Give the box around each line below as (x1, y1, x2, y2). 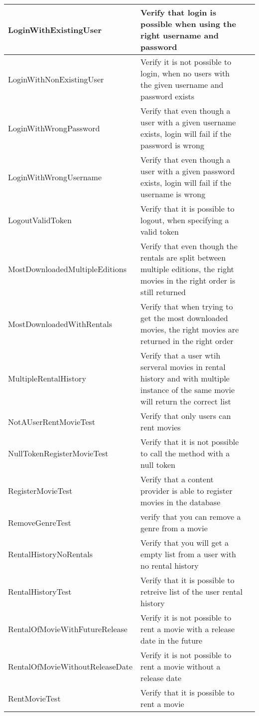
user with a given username (140, 116, 236, 128)
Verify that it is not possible (140, 436, 239, 447)
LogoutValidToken (8, 214, 72, 226)
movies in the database (140, 496, 221, 508)
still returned (140, 286, 186, 298)
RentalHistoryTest (8, 586, 72, 597)
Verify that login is (140, 6, 216, 18)
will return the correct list (140, 395, 231, 407)
